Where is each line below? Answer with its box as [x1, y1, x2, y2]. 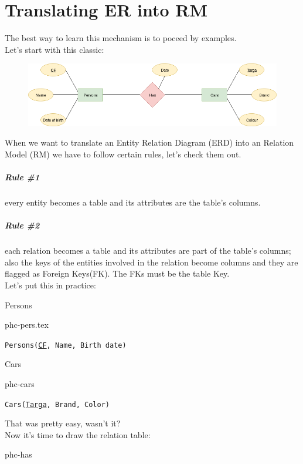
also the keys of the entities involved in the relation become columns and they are [5, 255, 298, 268]
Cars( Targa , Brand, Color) [5, 400, 110, 409]
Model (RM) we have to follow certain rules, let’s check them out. [5, 147, 241, 160]
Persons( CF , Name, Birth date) [5, 341, 127, 349]
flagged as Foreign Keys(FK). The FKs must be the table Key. [5, 267, 230, 280]
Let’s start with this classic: [5, 43, 104, 55]
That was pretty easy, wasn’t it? [5, 417, 121, 429]
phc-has [5, 448, 32, 460]
